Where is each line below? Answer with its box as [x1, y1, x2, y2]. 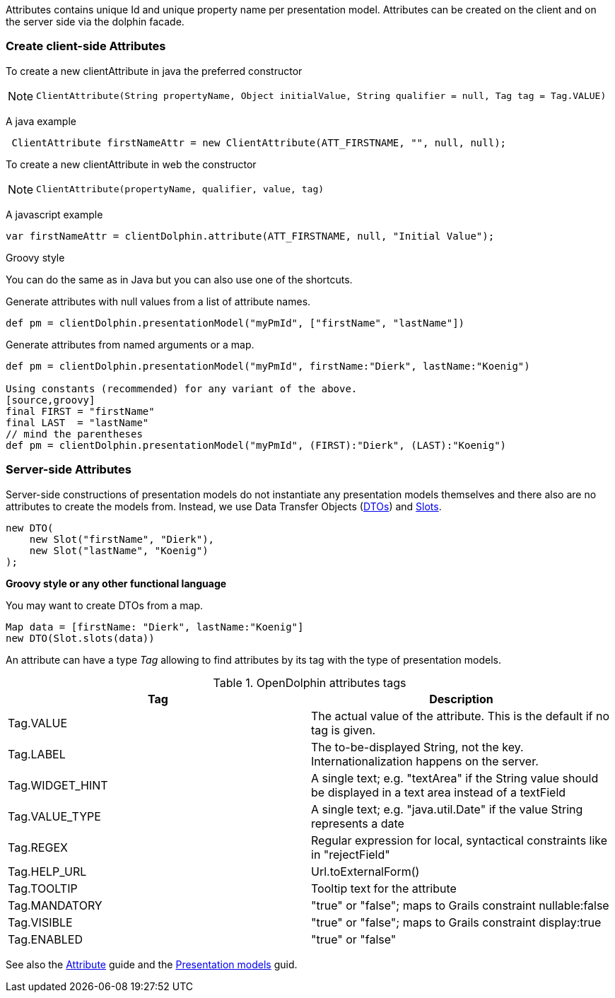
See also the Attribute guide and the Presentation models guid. [6, 958, 298, 970]
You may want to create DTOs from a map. [6, 599, 204, 611]
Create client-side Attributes [6, 39, 166, 54]
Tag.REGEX [8, 840, 68, 855]
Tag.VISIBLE [8, 915, 73, 929]
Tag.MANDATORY [8, 898, 102, 912]
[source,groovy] [6, 394, 95, 406]
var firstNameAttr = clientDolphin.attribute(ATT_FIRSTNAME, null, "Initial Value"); [6, 230, 495, 242]
